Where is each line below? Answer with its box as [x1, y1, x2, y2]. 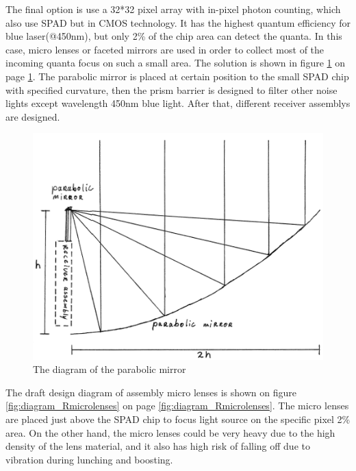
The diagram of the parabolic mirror [33, 362, 186, 376]
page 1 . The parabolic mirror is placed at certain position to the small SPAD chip [5, 69, 349, 83]
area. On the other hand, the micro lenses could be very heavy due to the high [5, 425, 335, 439]
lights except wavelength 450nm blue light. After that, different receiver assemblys [5, 96, 351, 110]
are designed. [5, 109, 60, 123]
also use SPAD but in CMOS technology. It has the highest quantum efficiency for [5, 15, 351, 29]
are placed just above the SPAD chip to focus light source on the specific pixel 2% [5, 412, 351, 426]
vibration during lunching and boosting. [5, 452, 173, 466]
